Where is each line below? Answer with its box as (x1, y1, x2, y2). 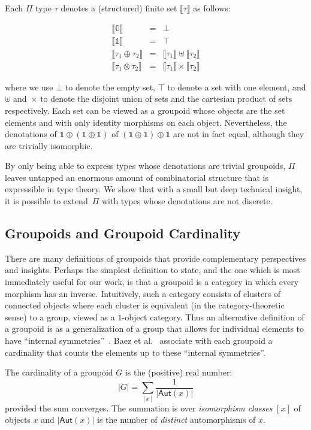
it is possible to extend (5, 195, 88, 207)
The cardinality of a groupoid (5, 366, 113, 378)
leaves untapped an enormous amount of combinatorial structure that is (5, 171, 268, 183)
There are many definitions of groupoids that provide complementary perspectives (5, 252, 306, 264)
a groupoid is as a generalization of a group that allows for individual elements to (5, 322, 304, 335)
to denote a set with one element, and (167, 80, 306, 93)
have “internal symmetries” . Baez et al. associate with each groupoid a (5, 334, 273, 347)
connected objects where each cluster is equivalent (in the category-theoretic (5, 299, 285, 311)
